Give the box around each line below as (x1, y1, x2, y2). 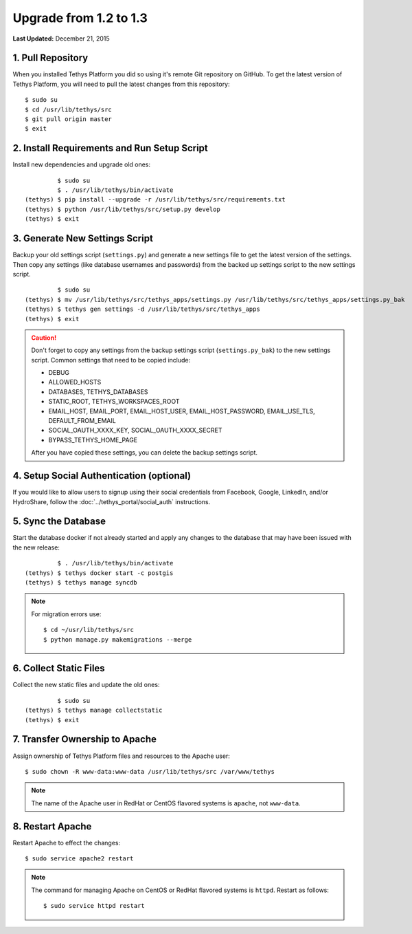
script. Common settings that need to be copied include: (31, 356, 191, 364)
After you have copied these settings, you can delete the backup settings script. (31, 448, 257, 457)
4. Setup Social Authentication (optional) (12, 470, 192, 481)
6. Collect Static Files (12, 662, 106, 674)
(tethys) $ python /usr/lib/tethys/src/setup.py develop (25, 205, 221, 213)
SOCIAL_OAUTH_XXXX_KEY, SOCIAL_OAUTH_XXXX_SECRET (48, 426, 222, 435)
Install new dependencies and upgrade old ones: (12, 160, 151, 169)
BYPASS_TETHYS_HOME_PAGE (48, 435, 137, 444)
